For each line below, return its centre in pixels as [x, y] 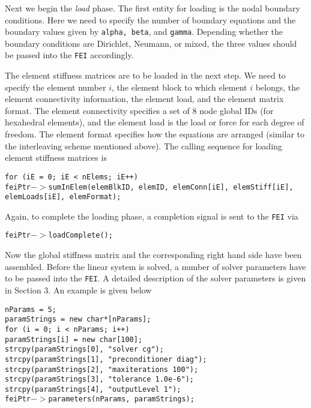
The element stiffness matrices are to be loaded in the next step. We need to [145, 75]
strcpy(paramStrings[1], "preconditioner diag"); [106, 359]
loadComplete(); [80, 235]
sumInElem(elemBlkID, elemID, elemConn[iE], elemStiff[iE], [171, 187]
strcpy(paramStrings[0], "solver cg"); [84, 349]
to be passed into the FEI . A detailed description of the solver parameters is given [155, 278]
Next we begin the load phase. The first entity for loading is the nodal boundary [152, 8]
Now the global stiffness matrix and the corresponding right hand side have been [153, 255]
